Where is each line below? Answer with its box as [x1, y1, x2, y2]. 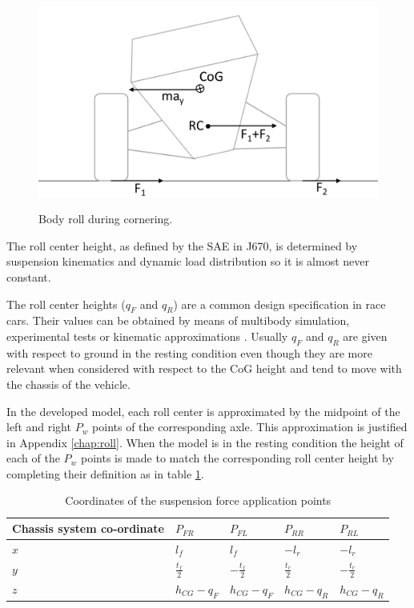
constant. [6, 268, 51, 285]
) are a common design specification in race [173, 295, 386, 312]
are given [343, 327, 388, 344]
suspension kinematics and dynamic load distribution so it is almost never [6, 253, 369, 270]
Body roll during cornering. [38, 210, 173, 227]
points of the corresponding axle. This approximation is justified [92, 418, 408, 435]
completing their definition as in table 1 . [6, 465, 204, 482]
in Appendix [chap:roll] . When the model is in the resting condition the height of [6, 434, 404, 450]
